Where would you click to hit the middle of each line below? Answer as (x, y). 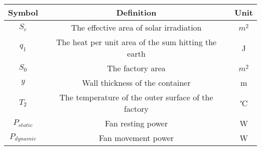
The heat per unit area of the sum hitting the (136, 42)
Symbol (23, 12)
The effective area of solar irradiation (136, 27)
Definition (136, 12)
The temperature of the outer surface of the (136, 97)
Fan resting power (136, 123)
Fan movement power (137, 138)
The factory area (136, 68)
